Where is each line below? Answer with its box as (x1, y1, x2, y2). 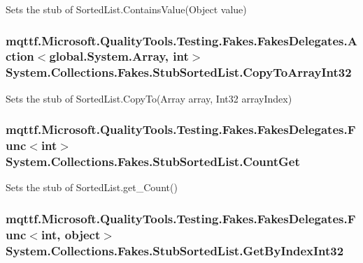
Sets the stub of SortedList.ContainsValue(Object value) (6, 2, 247, 16)
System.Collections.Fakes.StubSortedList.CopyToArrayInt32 (6, 63, 352, 81)
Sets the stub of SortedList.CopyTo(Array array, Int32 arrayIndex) (6, 91, 292, 105)
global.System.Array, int (49, 47, 189, 65)
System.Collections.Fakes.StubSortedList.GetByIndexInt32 (6, 241, 344, 259)
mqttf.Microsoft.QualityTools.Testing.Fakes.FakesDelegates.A (6, 31, 357, 49)
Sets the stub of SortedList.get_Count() (6, 180, 178, 195)
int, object (41, 225, 101, 243)
